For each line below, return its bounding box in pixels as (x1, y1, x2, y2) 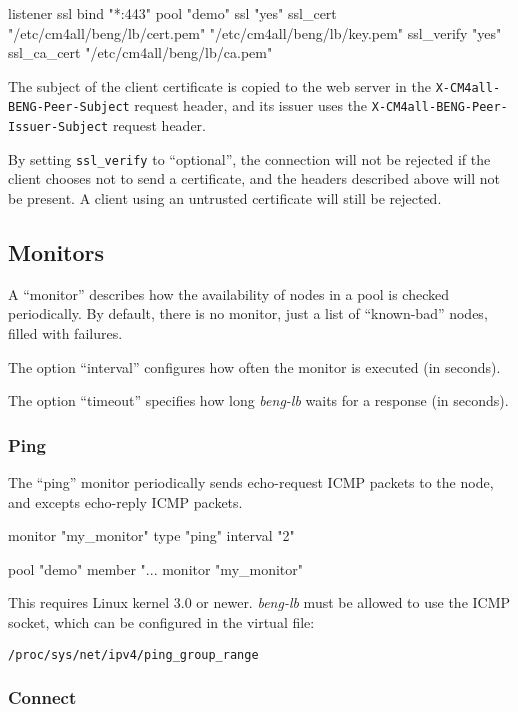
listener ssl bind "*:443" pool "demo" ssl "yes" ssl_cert (8, 3, 337, 23)
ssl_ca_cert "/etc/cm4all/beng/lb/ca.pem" (8, 42, 273, 63)
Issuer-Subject (8, 120, 109, 135)
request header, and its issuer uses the (134, 95, 368, 116)
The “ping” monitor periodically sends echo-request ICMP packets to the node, (8, 471, 494, 492)
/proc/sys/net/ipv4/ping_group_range (8, 647, 259, 662)
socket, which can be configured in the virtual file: (8, 611, 315, 632)
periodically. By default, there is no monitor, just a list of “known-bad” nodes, (8, 303, 488, 324)
